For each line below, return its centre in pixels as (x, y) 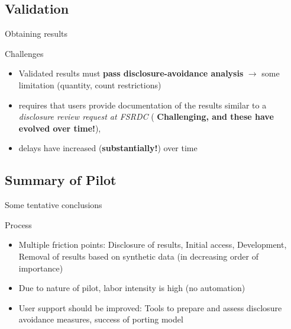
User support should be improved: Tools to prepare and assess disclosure (150, 307)
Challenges (24, 53)
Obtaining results (36, 33)
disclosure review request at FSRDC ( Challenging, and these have (146, 116)
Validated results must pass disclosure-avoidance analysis (131, 73)
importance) (41, 268)
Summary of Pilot (61, 180)
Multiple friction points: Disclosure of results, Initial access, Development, (153, 245)
